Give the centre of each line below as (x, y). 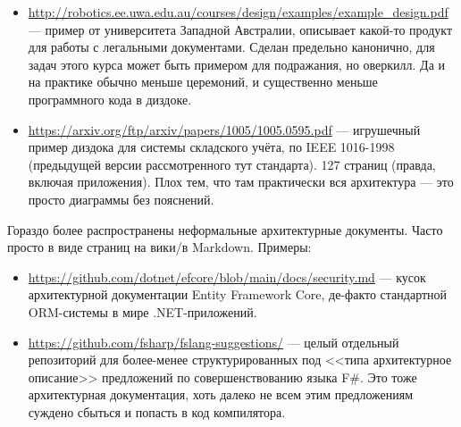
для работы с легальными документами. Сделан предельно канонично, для (231, 47)
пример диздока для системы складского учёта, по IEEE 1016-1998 (211, 147)
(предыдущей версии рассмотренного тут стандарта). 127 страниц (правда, (232, 164)
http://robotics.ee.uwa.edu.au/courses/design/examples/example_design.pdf (238, 12)
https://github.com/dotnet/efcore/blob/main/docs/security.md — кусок (227, 276)
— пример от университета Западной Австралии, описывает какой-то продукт (240, 29)
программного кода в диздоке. (110, 99)
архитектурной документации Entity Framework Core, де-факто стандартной (238, 294)
